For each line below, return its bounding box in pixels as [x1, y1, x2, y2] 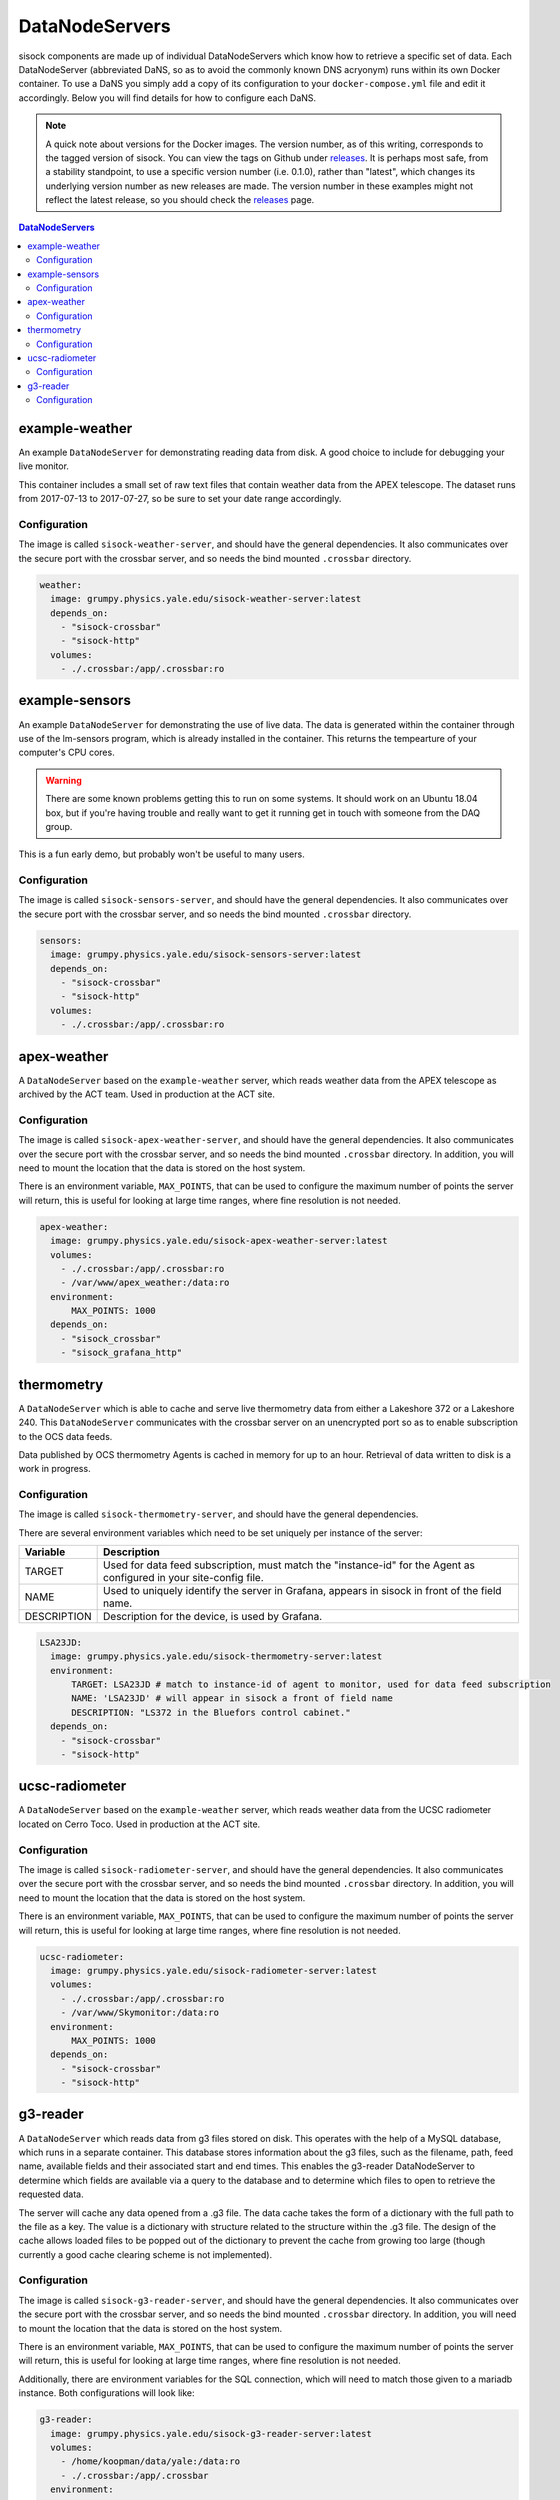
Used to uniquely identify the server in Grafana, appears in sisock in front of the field [103, 1584, 502, 1598]
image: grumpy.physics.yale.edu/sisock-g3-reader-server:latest [50, 2428, 372, 2439]
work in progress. [18, 1463, 91, 1475]
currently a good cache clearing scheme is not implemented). [18, 2248, 273, 2260]
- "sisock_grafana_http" [60, 1347, 183, 1359]
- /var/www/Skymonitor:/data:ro [60, 2007, 220, 2019]
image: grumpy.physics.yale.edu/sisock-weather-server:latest [50, 593, 362, 605]
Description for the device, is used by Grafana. [103, 1610, 323, 1624]
